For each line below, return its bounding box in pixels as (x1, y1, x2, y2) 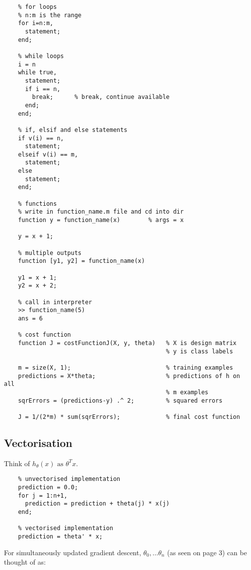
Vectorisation (4, 435, 72, 450)
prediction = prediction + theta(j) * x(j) (25, 500, 170, 507)
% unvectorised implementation (18, 475, 121, 483)
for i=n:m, (18, 20, 54, 27)
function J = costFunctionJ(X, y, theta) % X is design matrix (18, 339, 237, 347)
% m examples (166, 388, 209, 396)
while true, (18, 69, 57, 76)
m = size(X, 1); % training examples (18, 364, 233, 371)
